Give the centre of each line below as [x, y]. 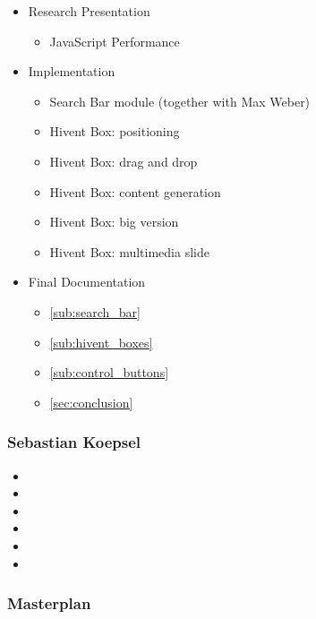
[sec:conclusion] [91, 402]
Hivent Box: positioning [115, 131]
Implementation [72, 71]
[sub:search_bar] [95, 311]
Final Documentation [87, 282]
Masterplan [49, 603]
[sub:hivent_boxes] [101, 342]
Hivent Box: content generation [135, 191]
